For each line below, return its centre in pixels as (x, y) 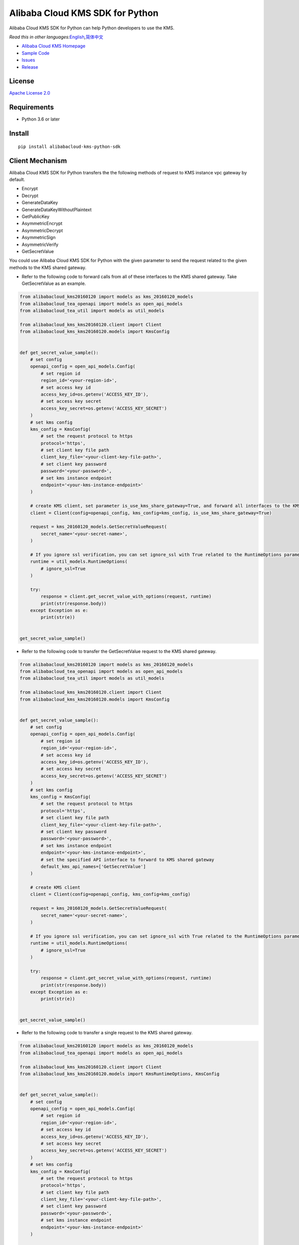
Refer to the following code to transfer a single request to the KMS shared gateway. (107, 1033)
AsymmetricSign (39, 238)
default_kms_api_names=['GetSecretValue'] (93, 866)
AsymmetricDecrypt (42, 230)
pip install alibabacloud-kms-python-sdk (69, 146)
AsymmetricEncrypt (42, 224)
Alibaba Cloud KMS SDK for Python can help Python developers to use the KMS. (92, 28)
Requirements (32, 107)
